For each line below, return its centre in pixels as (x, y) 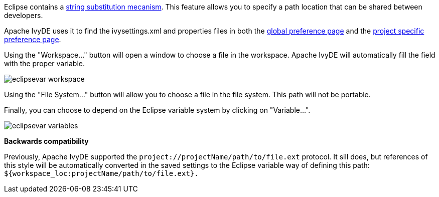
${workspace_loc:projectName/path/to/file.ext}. (101, 173)
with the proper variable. (45, 63)
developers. (24, 15)
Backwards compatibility (46, 141)
